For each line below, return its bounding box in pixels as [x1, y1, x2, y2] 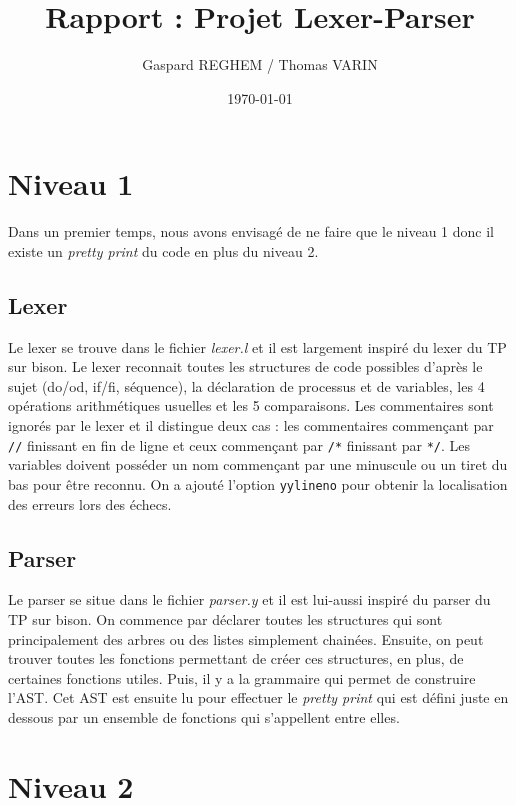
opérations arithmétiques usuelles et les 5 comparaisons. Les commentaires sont [8, 395, 494, 416]
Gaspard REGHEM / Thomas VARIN [142, 54, 378, 75]
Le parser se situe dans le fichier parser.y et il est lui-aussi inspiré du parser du [8, 589, 491, 610]
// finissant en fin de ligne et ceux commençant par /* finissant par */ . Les [8, 434, 471, 455]
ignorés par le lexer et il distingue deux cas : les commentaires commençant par [8, 415, 494, 436]
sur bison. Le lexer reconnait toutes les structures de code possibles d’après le [8, 356, 483, 377]
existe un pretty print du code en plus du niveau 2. [8, 240, 319, 261]
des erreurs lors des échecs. [8, 493, 172, 514]
